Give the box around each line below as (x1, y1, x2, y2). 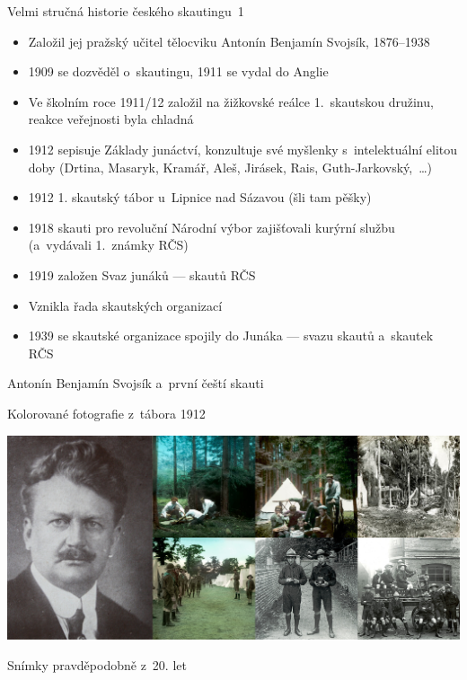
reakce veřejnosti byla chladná (28, 110, 194, 128)
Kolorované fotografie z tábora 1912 (7, 403, 206, 422)
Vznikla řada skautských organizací (28, 296, 223, 314)
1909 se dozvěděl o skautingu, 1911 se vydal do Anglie (28, 62, 329, 81)
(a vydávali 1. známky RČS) (28, 235, 189, 254)
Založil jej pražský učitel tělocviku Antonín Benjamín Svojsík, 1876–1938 (28, 31, 430, 50)
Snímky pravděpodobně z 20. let (7, 655, 187, 674)
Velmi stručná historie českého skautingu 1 (7, 2, 244, 20)
